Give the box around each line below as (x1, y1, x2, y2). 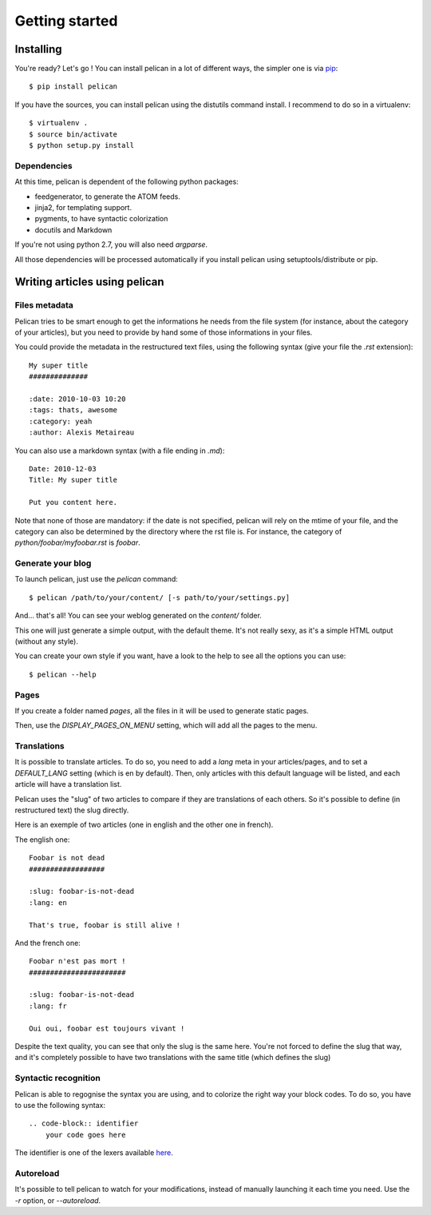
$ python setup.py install (29, 141, 135, 150)
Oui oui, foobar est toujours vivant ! (29, 1023, 185, 1033)
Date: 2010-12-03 (29, 464, 97, 473)
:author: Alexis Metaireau (29, 428, 135, 437)
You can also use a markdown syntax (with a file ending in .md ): (14, 446, 225, 455)
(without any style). (14, 637, 79, 646)
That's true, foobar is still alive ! (29, 920, 181, 930)
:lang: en (29, 898, 67, 907)
